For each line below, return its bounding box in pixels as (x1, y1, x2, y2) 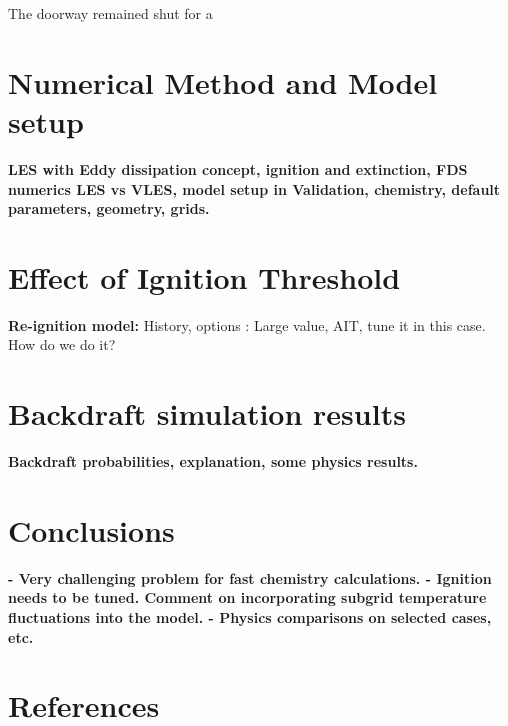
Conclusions (8, 509, 175, 550)
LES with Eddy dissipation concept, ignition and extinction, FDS (8, 158, 468, 179)
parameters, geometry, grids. (8, 198, 210, 219)
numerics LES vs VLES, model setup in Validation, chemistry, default (8, 178, 501, 199)
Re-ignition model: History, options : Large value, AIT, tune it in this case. (8, 314, 486, 335)
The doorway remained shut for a (8, 3, 213, 23)
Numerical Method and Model (8, 61, 438, 102)
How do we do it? (8, 334, 116, 355)
